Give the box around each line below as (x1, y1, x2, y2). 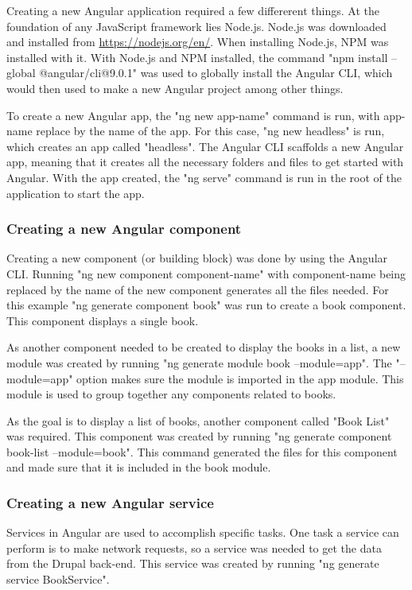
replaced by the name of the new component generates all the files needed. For (6, 281, 389, 297)
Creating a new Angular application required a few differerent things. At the (6, 2, 379, 18)
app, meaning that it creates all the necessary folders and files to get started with (6, 153, 404, 170)
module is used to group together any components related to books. (6, 386, 336, 402)
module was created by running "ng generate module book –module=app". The (6, 354, 392, 371)
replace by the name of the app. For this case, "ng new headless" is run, (36, 122, 385, 139)
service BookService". (6, 571, 110, 588)
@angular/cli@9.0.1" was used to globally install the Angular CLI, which (39, 64, 393, 81)
